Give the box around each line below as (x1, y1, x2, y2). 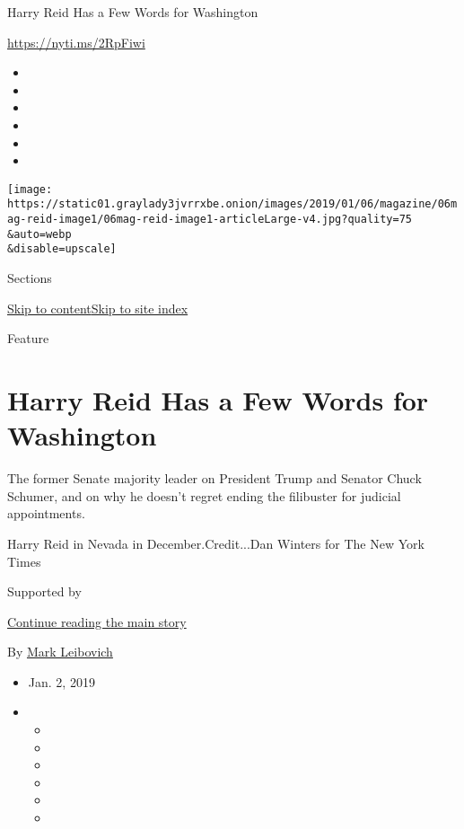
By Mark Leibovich (7, 642, 113, 661)
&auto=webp (7, 227, 72, 241)
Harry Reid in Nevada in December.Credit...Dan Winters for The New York (7, 534, 425, 552)
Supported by (7, 582, 82, 601)
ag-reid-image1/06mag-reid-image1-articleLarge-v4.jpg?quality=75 (7, 213, 413, 226)
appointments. (7, 504, 85, 523)
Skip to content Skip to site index (7, 298, 188, 317)
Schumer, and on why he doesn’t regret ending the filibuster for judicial (7, 486, 401, 505)
